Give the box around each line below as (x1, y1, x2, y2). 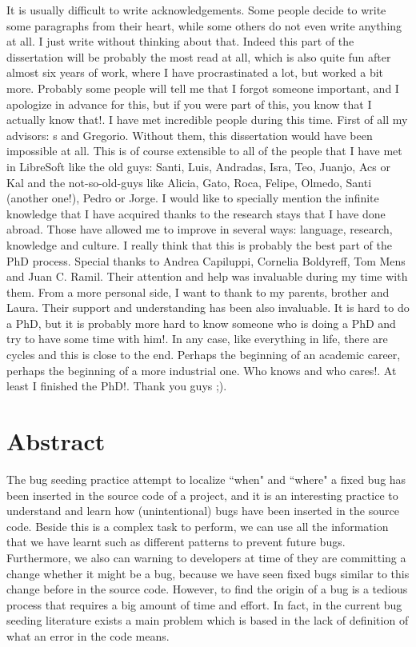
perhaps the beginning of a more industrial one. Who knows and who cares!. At (6, 361, 397, 378)
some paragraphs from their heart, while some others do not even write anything (6, 17, 402, 34)
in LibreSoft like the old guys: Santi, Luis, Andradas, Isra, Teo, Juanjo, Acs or (6, 158, 390, 174)
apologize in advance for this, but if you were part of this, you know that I (6, 95, 372, 112)
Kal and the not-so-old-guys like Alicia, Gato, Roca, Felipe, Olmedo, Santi (6, 174, 372, 190)
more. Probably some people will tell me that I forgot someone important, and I (6, 79, 399, 96)
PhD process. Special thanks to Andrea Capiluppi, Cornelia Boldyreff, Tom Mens (6, 252, 406, 269)
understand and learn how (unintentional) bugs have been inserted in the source (6, 502, 399, 519)
